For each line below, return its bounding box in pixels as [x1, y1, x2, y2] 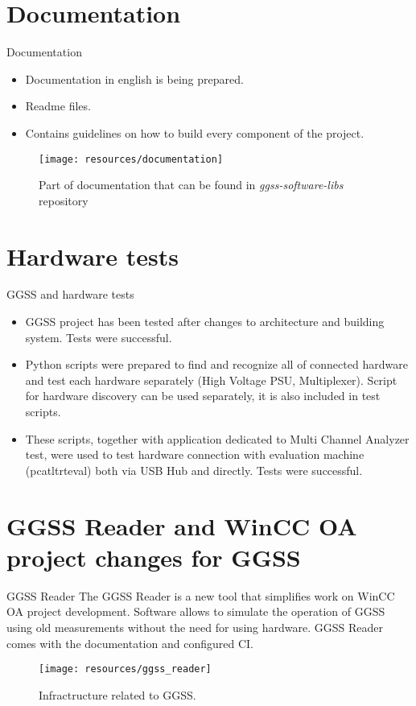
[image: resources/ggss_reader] [39, 663, 212, 675]
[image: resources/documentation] [39, 153, 224, 165]
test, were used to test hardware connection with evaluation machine [25, 446, 365, 463]
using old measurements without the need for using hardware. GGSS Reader [6, 618, 383, 635]
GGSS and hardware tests [6, 286, 134, 303]
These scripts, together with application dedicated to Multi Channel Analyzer [25, 430, 410, 447]
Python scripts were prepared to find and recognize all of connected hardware [25, 356, 408, 373]
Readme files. [25, 97, 91, 114]
